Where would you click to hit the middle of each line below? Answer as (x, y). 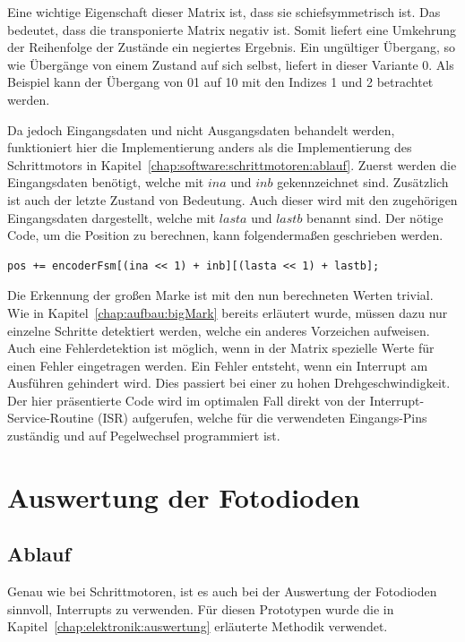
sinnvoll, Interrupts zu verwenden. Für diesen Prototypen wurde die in (201, 608)
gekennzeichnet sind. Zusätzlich (363, 182)
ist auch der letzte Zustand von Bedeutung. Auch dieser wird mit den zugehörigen (232, 199)
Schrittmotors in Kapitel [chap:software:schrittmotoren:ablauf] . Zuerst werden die (232, 164)
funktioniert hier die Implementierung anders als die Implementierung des (210, 147)
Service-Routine (51, 418)
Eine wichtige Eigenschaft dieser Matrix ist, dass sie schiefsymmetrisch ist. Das (224, 12)
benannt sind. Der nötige (375, 217)
